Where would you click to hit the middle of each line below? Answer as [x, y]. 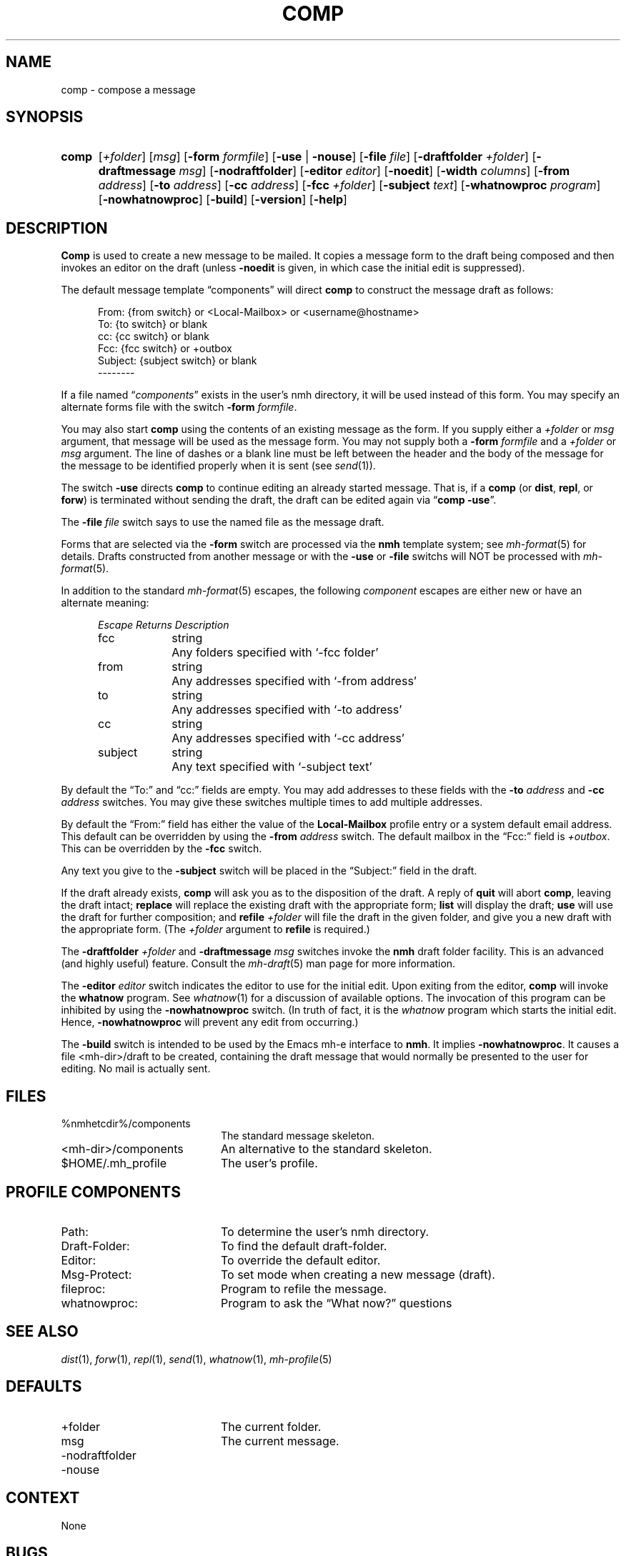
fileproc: [83, 1288]
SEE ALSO [42, 1332]
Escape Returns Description [164, 625]
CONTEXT [43, 1498]
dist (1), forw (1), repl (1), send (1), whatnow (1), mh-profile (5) [197, 1359]
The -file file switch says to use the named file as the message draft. [223, 522]
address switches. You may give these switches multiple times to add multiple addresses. [272, 802]
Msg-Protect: [96, 1274]
